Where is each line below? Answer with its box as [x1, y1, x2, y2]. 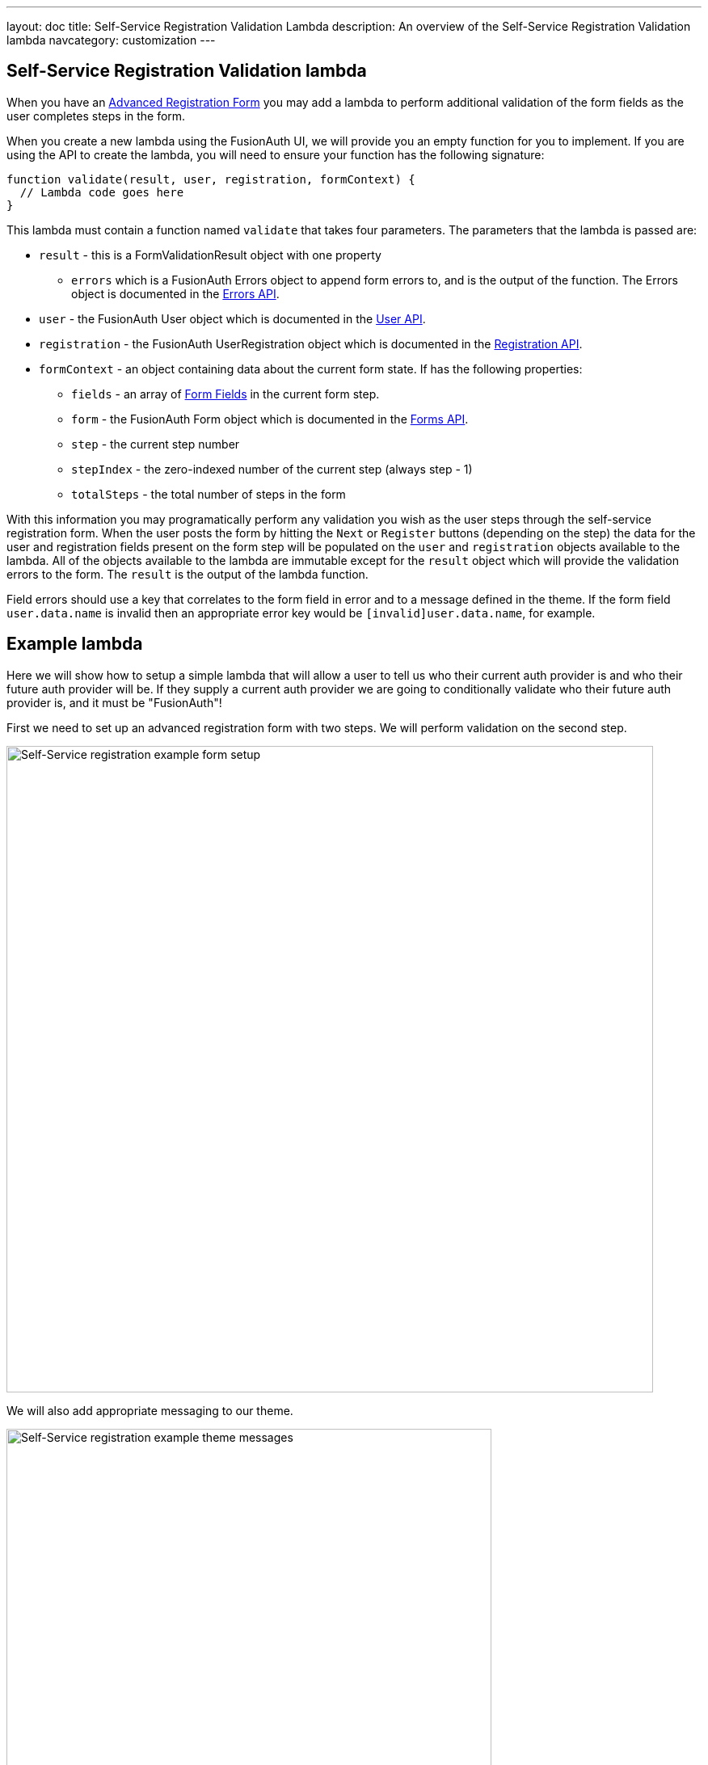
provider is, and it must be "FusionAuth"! [6, 695, 222, 710]
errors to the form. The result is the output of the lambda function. [6, 567, 369, 581]
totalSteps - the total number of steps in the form [71, 487, 346, 501]
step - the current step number [71, 436, 240, 451]
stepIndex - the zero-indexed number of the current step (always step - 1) [71, 461, 473, 476]
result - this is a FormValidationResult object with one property [39, 247, 381, 262]
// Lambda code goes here [19, 185, 184, 199]
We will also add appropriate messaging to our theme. [6, 1403, 293, 1417]
